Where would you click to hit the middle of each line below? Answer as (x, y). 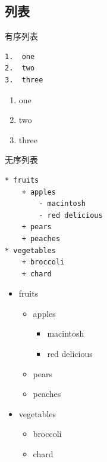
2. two (20, 68)
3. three (24, 80)
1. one (20, 56)
